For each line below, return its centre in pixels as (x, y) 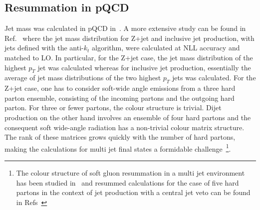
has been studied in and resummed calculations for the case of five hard (128, 182)
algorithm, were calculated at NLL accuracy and (166, 48)
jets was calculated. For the (214, 78)
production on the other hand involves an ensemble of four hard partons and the (128, 117)
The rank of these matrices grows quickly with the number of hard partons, (120, 137)
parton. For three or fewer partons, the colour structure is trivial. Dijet (113, 107)
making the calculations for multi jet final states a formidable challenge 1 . (118, 148)
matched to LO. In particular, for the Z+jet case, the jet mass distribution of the (129, 57)
